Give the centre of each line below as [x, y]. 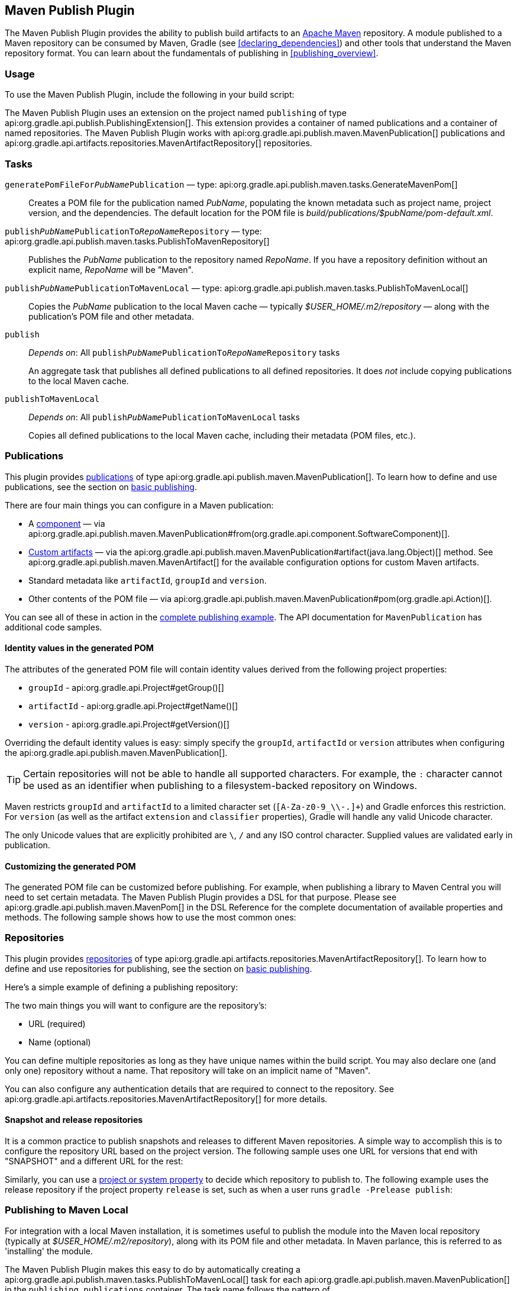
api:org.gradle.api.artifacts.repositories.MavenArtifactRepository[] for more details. [166, 1099]
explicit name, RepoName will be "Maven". [111, 269]
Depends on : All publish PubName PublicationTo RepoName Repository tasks [184, 352]
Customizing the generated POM [70, 866]
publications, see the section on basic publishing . [101, 487]
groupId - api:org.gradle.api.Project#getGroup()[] [126, 687]
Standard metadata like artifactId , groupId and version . [148, 580]
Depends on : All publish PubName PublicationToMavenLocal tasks [164, 417]
